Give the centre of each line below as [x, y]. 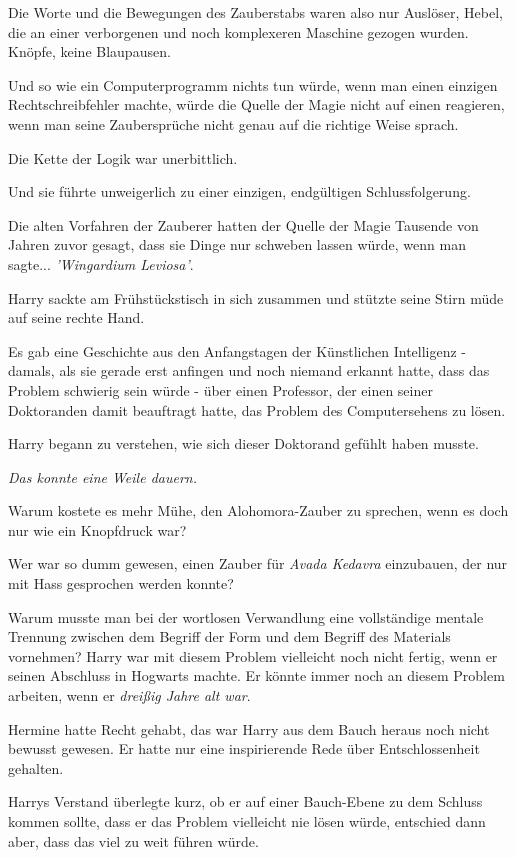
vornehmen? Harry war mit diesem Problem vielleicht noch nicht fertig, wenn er [253, 655]
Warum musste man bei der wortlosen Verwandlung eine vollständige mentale [246, 616]
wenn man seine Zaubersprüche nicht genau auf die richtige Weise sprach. [233, 123]
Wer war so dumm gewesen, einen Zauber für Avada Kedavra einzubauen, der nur [258, 563]
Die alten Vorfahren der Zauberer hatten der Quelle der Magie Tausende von [243, 224]
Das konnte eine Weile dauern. [102, 476]
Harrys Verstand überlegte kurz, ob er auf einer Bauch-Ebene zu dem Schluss [245, 801]
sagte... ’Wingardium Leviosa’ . [101, 263]
